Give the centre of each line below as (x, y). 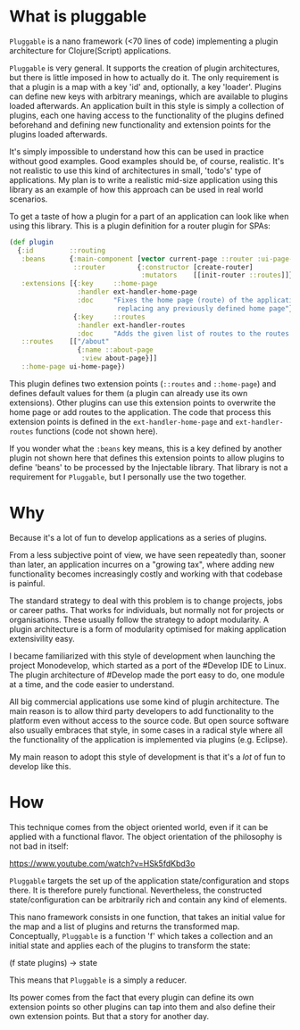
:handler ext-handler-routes (131, 325)
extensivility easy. (42, 638)
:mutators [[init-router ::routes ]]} (217, 275)
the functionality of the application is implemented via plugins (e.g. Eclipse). (149, 739)
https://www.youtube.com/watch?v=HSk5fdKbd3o (102, 863)
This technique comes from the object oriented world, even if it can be (139, 826)
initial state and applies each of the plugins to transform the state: (130, 945)
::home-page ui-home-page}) (73, 367)
